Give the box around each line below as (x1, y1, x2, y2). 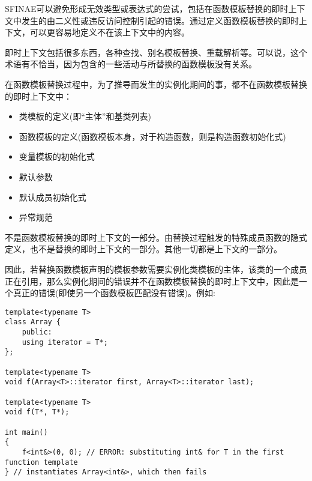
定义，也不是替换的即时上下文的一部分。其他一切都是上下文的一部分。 (5, 243, 282, 255)
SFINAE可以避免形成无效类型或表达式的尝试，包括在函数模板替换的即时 (5, 2, 289, 14)
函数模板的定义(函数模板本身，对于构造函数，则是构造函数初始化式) (19, 130, 286, 142)
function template (5, 458, 78, 467)
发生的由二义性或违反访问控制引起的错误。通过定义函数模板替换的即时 (21, 14, 299, 26)
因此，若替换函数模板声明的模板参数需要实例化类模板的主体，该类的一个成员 (5, 262, 307, 275)
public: (22, 328, 52, 336)
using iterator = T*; (22, 337, 108, 346)
